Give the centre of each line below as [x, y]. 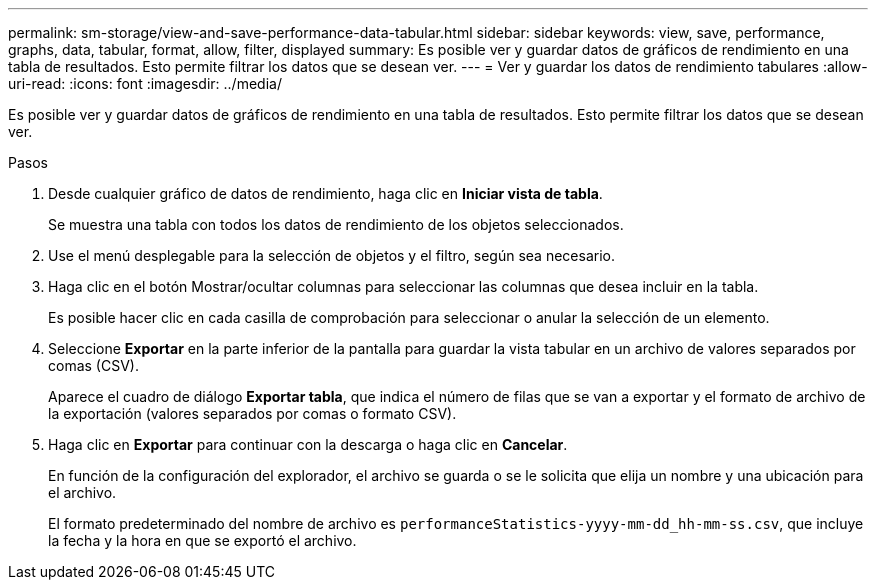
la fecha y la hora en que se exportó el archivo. [202, 540]
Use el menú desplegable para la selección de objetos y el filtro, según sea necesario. [331, 255]
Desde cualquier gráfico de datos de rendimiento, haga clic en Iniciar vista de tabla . [325, 193]
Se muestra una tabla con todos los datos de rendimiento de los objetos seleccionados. [336, 224]
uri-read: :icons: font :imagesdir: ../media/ [145, 83]
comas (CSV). [93, 365]
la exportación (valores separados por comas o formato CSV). [252, 413]
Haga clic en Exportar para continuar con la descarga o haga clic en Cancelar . [308, 444]
